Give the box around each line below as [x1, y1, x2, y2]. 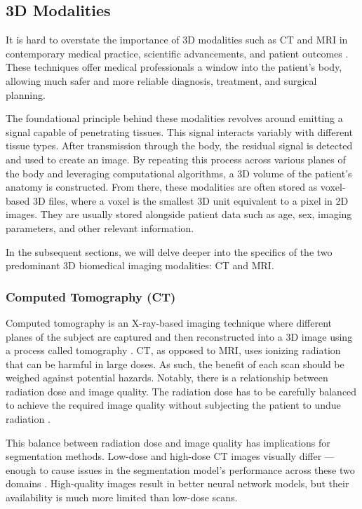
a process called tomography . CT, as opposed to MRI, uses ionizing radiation [6, 343, 341, 358]
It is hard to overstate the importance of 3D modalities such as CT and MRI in [6, 32, 348, 47]
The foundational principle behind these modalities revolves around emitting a [6, 111, 343, 125]
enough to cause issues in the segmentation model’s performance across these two [6, 462, 355, 477]
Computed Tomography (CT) [6, 287, 176, 305]
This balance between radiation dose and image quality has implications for [6, 435, 330, 449]
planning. [6, 87, 46, 102]
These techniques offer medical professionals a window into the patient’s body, [6, 60, 342, 74]
